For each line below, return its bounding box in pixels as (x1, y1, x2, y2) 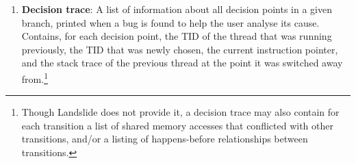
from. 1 (21, 69, 48, 86)
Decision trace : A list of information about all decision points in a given (21, 2, 332, 16)
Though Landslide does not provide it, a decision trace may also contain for (21, 105, 340, 119)
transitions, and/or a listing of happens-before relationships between (21, 131, 308, 146)
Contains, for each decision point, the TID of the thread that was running (21, 29, 332, 43)
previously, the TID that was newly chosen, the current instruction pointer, (21, 42, 338, 56)
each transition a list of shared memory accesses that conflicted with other (21, 118, 333, 132)
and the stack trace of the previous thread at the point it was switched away (21, 55, 343, 70)
